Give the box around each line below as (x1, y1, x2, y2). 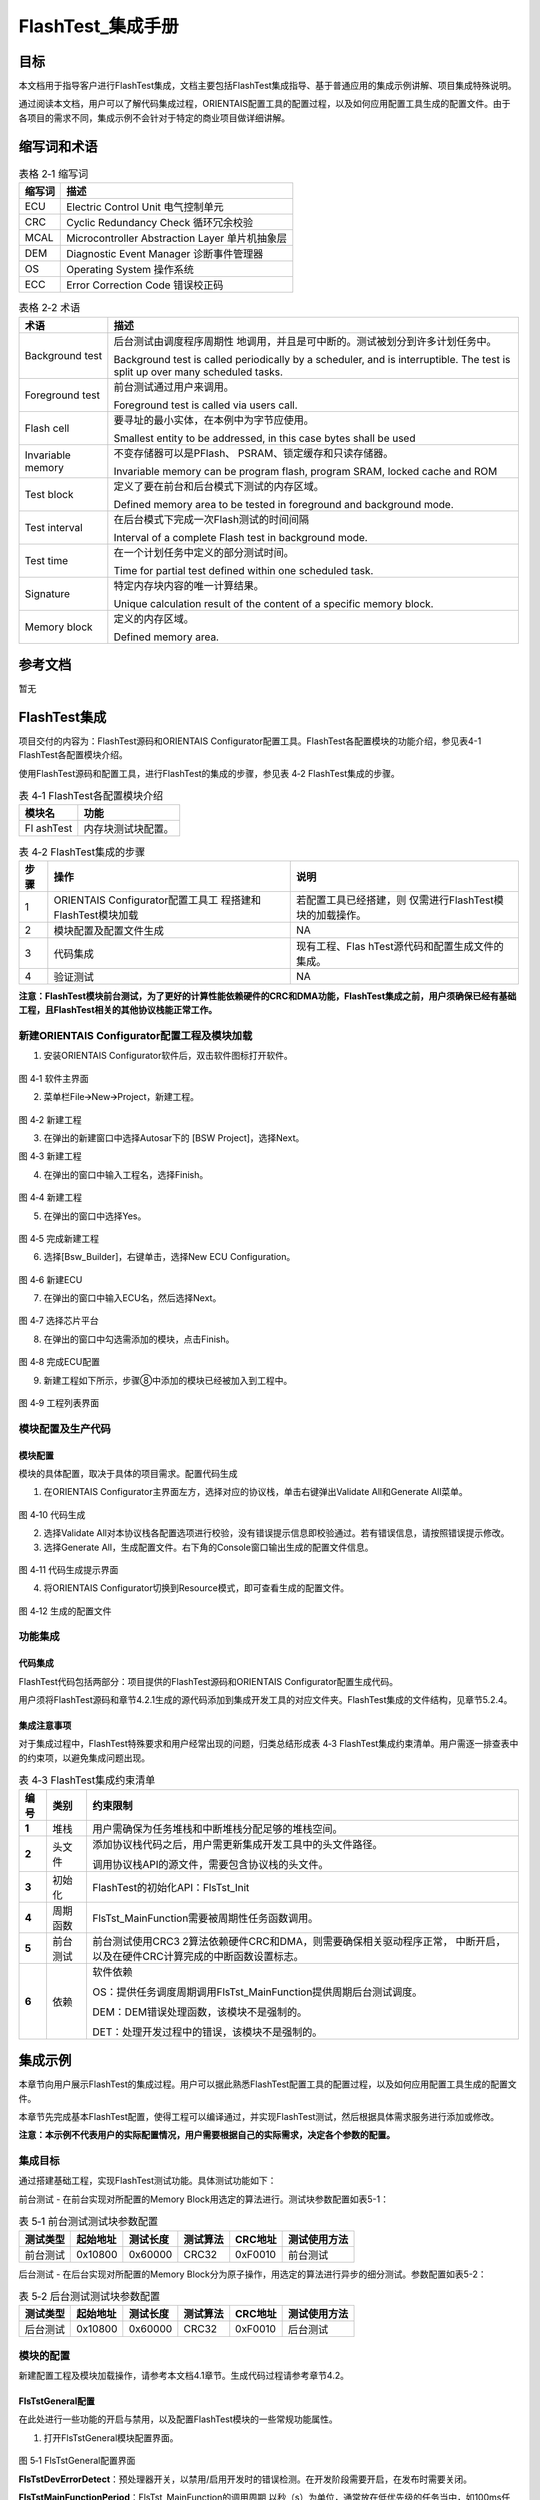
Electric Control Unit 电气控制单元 (66, 200, 224, 214)
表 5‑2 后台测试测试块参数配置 (18, 2290, 160, 2304)
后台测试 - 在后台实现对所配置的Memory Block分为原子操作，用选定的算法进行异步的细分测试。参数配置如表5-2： (18, 2268, 487, 2280)
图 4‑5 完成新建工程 (18, 1232, 100, 1244)
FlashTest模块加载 (53, 908, 139, 922)
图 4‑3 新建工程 (18, 1150, 82, 1162)
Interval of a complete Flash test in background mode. (113, 530, 369, 544)
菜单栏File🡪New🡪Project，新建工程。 (43, 1091, 200, 1103)
